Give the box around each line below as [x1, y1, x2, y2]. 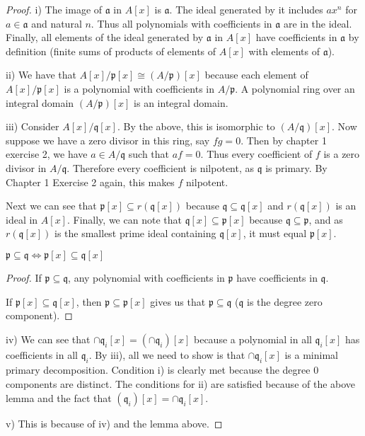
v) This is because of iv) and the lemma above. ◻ [6, 415, 223, 430]
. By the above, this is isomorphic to [117, 119, 275, 134]
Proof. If [6, 270, 42, 285]
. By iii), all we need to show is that [88, 347, 245, 362]
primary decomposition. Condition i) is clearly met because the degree [6, 362, 311, 377]
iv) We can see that [6, 331, 91, 346]
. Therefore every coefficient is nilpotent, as [66, 160, 255, 175]
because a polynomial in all [194, 331, 312, 346]
